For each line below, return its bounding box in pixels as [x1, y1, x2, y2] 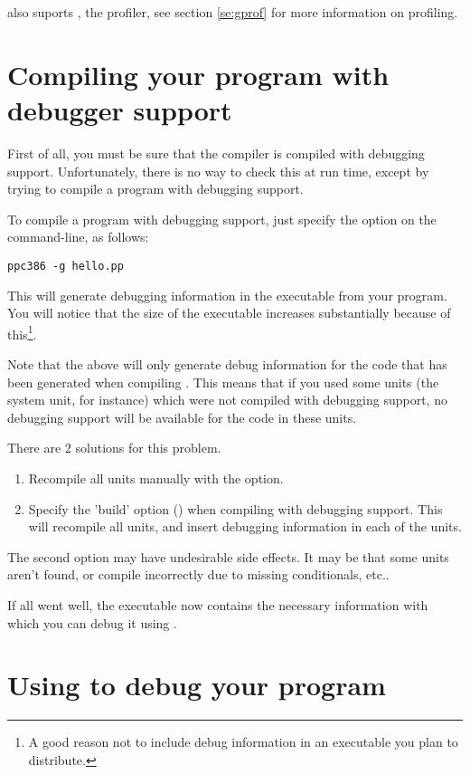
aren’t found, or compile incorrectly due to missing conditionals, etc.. [7, 565, 390, 584]
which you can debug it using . [7, 613, 177, 632]
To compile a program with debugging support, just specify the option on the [7, 209, 437, 228]
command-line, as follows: [7, 227, 149, 246]
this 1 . [7, 321, 37, 343]
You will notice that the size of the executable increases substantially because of [7, 303, 451, 322]
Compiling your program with [7, 55, 390, 92]
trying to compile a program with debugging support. [7, 179, 304, 198]
